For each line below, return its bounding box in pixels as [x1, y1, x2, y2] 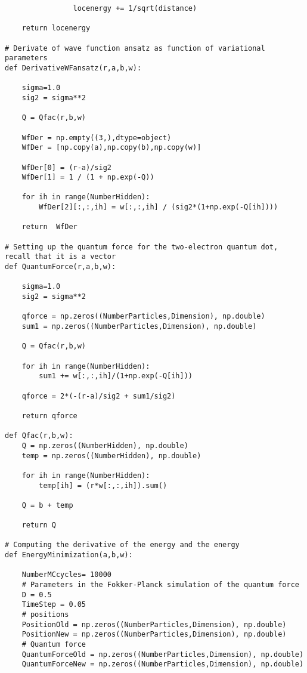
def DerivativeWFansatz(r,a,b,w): [5, 63, 142, 72]
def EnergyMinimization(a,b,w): [5, 551, 133, 560]
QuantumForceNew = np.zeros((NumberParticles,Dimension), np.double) [21, 660, 304, 669]
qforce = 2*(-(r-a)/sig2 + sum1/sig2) [21, 391, 176, 400]
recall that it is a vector [5, 252, 116, 261]
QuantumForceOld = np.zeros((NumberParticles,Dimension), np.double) [21, 650, 304, 659]
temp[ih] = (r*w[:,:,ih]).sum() [39, 481, 168, 490]
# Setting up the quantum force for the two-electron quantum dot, [5, 242, 278, 251]
